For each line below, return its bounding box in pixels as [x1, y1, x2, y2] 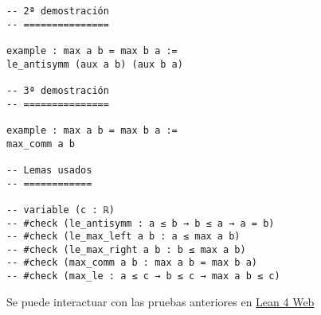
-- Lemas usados [6, 164, 92, 176]
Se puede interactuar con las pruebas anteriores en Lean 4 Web [6, 293, 315, 309]
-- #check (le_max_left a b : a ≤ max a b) [6, 231, 241, 243]
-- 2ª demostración [6, 6, 109, 17]
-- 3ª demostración [6, 84, 109, 96]
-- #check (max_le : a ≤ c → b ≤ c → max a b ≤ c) [6, 270, 280, 282]
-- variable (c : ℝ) [6, 204, 115, 216]
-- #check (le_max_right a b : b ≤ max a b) [6, 243, 246, 255]
